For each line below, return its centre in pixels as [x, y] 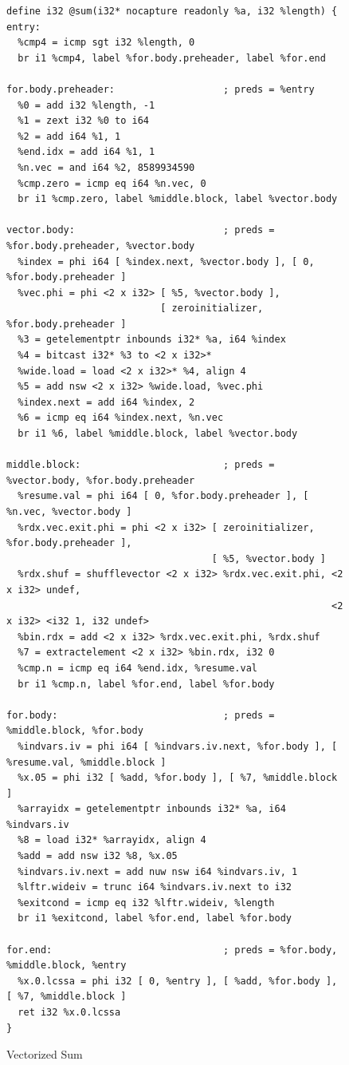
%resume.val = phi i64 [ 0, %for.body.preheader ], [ [163, 496]
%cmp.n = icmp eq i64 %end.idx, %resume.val [137, 668]
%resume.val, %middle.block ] [86, 762]
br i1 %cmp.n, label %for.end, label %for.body [146, 684]
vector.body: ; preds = [141, 230]
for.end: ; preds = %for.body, [172, 950]
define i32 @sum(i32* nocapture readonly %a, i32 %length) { [172, 11]
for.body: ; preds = [141, 715]
